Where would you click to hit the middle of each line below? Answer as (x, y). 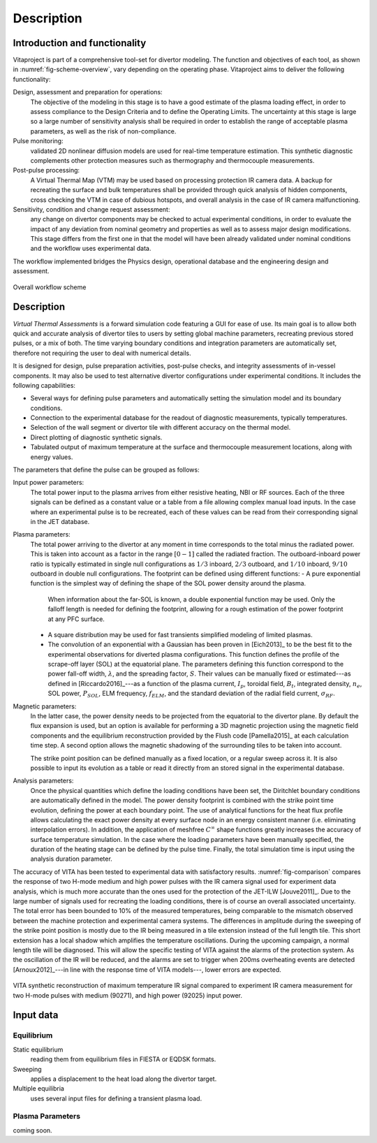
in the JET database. (60, 521)
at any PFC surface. (76, 619)
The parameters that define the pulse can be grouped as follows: (106, 470)
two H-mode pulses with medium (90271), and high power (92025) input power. (127, 995)
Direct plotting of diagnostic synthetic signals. (96, 437)
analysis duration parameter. (72, 859)
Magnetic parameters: (45, 706)
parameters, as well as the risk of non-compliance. (103, 131)
